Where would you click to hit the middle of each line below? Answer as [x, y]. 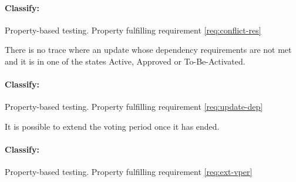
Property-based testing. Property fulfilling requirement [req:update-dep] [134, 107]
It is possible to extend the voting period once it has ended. [112, 126]
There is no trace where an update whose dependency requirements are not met [148, 50]
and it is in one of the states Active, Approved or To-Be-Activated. [125, 61]
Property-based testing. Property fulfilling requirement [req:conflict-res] [133, 30]
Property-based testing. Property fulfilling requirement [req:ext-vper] [129, 172]
